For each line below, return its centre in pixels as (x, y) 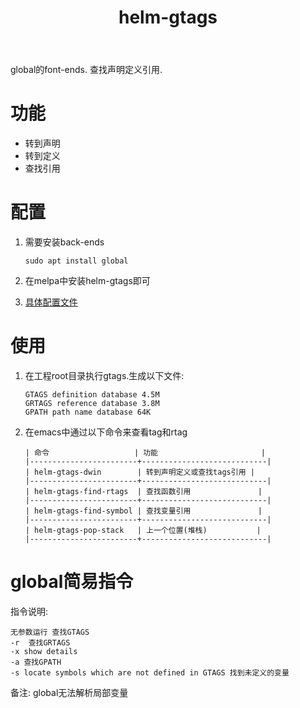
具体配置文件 (51, 302)
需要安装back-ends (64, 242)
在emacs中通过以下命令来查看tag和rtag (106, 432)
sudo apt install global (76, 261)
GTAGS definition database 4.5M (92, 395)
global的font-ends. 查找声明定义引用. (86, 70)
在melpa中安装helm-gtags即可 (87, 281)
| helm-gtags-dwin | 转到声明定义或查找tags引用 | (139, 472)
